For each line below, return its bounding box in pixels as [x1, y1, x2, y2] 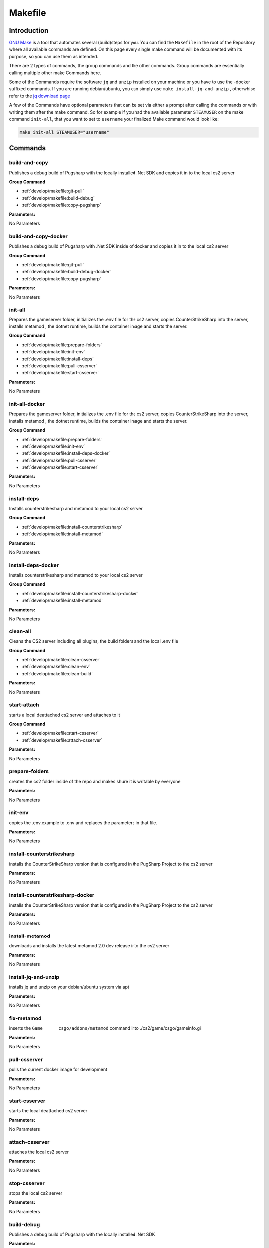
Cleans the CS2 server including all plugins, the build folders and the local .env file [9, 638, 179, 644]
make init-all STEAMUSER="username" [19, 129, 110, 135]
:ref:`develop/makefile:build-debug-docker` [21, 269, 111, 275]
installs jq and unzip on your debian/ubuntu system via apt [9, 984, 130, 990]
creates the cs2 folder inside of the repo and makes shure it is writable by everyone [9, 778, 181, 784]
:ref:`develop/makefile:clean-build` [21, 670, 93, 676]
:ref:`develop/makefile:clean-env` [21, 664, 91, 670]
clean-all [9, 628, 31, 635]
